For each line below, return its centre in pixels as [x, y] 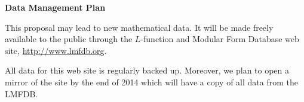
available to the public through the [69, 39]
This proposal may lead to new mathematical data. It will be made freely [139, 27]
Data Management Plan [55, 7]
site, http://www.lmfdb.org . [56, 50]
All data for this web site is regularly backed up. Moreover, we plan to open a [147, 70]
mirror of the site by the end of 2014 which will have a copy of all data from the [151, 82]
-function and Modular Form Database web [220, 39]
